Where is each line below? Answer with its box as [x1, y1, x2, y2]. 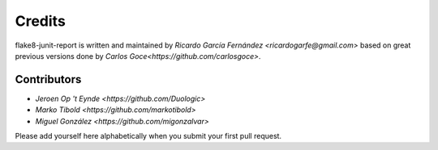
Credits [15, 12, 67, 30]
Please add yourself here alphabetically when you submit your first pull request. [15, 131, 282, 141]
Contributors [15, 73, 82, 86]
